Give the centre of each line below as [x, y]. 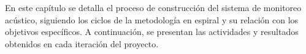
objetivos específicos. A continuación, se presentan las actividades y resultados [152, 32]
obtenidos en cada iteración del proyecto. [82, 43]
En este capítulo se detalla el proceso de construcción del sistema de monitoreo [153, 7]
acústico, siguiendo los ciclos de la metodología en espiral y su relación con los [152, 19]
